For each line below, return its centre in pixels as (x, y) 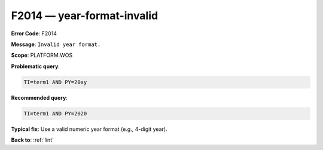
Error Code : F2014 (34, 33)
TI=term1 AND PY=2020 (55, 113)
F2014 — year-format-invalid (85, 16)
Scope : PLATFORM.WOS (42, 55)
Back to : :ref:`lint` (32, 140)
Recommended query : (39, 97)
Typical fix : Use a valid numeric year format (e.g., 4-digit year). (89, 129)
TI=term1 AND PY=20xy (55, 82)
